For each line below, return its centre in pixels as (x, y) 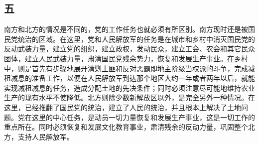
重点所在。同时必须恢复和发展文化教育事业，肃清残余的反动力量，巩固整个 (126, 127)
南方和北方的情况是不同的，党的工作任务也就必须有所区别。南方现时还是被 (126, 29)
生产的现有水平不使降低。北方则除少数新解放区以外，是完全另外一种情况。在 (129, 97)
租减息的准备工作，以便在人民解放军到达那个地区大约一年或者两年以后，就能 (129, 78)
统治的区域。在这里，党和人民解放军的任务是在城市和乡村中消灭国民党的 (136, 39)
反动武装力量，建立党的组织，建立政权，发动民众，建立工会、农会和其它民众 (129, 49)
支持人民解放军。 (46, 136)
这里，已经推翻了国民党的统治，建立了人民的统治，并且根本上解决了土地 (123, 107)
